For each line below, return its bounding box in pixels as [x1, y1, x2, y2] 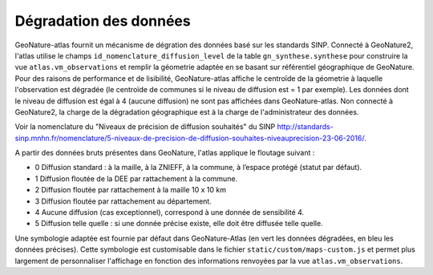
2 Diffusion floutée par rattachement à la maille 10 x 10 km [34, 185, 226, 195]
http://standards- [277, 122, 334, 131]
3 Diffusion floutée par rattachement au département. [34, 196, 212, 206]
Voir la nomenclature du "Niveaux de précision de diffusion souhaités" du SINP [14, 122, 276, 131]
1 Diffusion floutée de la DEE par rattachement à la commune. [34, 173, 238, 184]
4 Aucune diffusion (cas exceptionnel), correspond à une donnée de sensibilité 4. [34, 208, 305, 217]
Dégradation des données [14, 12, 192, 30]
